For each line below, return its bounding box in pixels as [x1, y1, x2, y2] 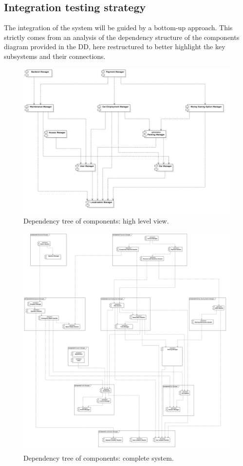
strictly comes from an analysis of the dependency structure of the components [4, 32, 240, 42]
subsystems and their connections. [4, 51, 106, 61]
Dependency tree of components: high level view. [23, 215, 169, 225]
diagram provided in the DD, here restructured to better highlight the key [4, 41, 225, 52]
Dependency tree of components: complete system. [23, 452, 174, 463]
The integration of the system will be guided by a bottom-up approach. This [4, 22, 233, 33]
